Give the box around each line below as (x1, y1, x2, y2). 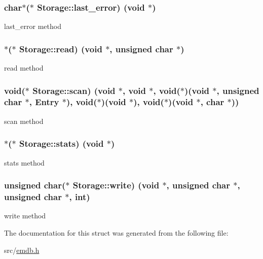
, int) (69, 190, 90, 203)
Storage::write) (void (72, 179, 160, 191)
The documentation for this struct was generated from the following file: (4, 227, 229, 238)
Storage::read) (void (19, 42, 102, 55)
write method (4, 210, 46, 221)
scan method (4, 115, 44, 126)
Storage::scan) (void (32, 84, 116, 96)
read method (4, 62, 44, 73)
